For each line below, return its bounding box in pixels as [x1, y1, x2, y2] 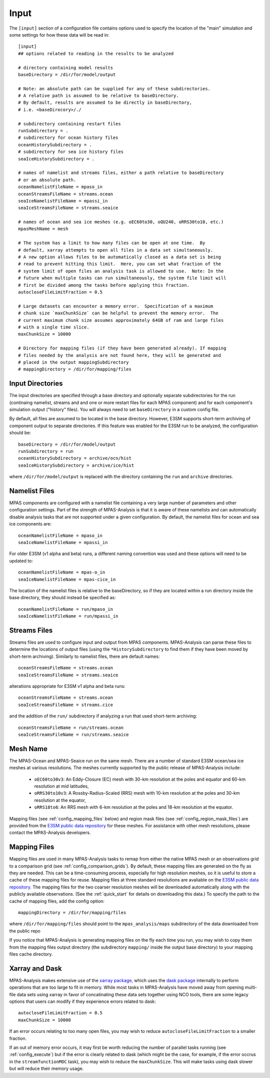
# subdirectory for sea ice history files [18, 149, 124, 155]
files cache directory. [9, 951, 53, 957]
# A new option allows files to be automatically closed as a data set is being [18, 254, 221, 260]
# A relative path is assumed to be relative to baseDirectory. [18, 93, 179, 99]
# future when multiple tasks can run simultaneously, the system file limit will [18, 275, 226, 281]
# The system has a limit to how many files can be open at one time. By [18, 240, 205, 246]
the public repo [9, 928, 41, 934]
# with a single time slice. [18, 324, 89, 330]
